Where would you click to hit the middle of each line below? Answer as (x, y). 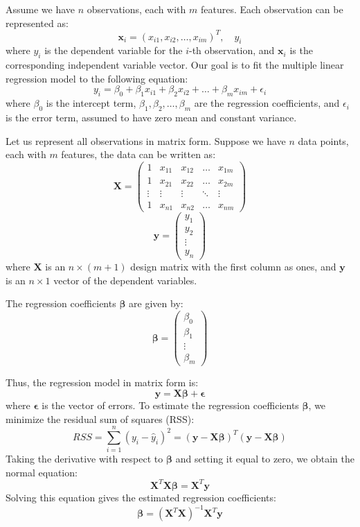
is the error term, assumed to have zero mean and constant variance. (151, 118)
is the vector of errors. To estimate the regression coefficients (170, 405)
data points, (323, 140)
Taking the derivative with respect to (84, 459)
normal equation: (42, 472)
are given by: (156, 303)
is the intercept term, (91, 103)
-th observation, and (232, 50)
